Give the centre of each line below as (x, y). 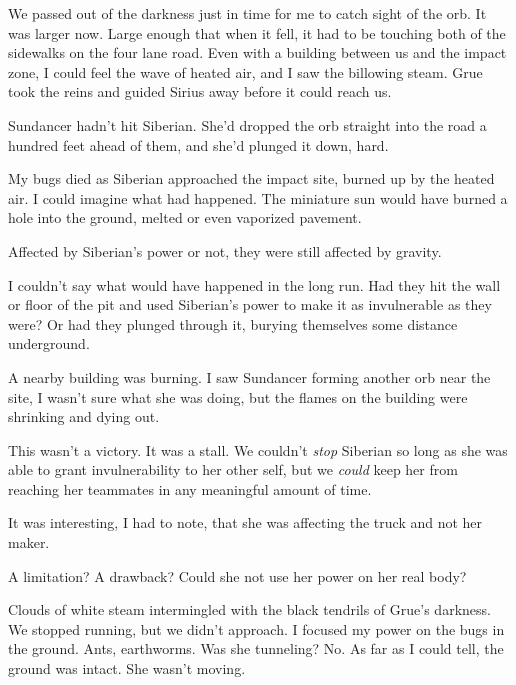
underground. (49, 343)
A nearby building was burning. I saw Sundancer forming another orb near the (249, 376)
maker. (29, 542)
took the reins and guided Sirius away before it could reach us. (200, 91)
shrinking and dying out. (84, 416)
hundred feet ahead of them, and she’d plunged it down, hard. (198, 144)
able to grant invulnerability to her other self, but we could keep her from (233, 469)
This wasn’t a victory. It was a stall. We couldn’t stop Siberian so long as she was (258, 449)
